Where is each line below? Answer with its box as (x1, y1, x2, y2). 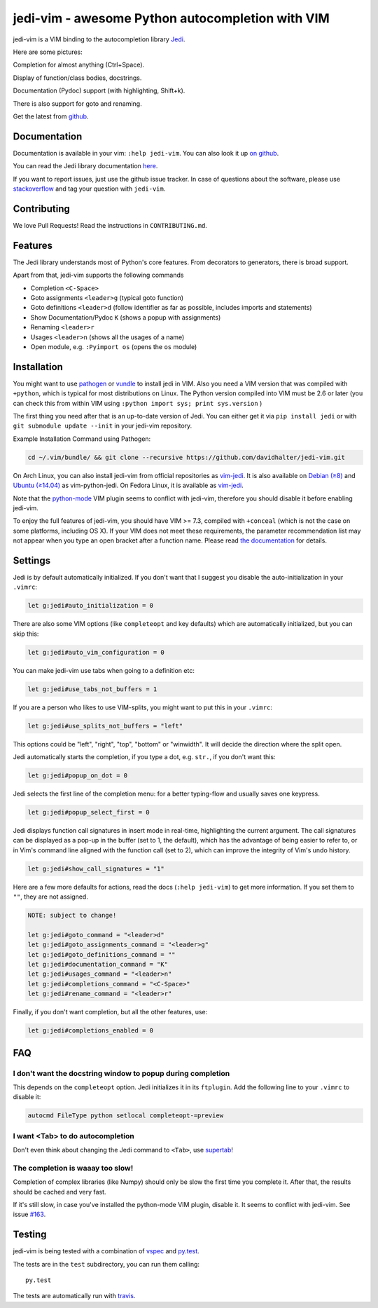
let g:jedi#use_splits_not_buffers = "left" (27, 722, 183, 730)
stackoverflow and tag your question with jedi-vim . (13, 184, 166, 193)
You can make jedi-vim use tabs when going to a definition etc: (13, 666, 195, 674)
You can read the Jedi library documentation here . (13, 162, 158, 170)
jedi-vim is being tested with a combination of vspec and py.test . (13, 1247, 199, 1255)
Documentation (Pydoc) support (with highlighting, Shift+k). (13, 86, 185, 95)
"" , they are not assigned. (13, 892, 89, 901)
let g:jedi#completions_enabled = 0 (27, 1027, 154, 1035)
